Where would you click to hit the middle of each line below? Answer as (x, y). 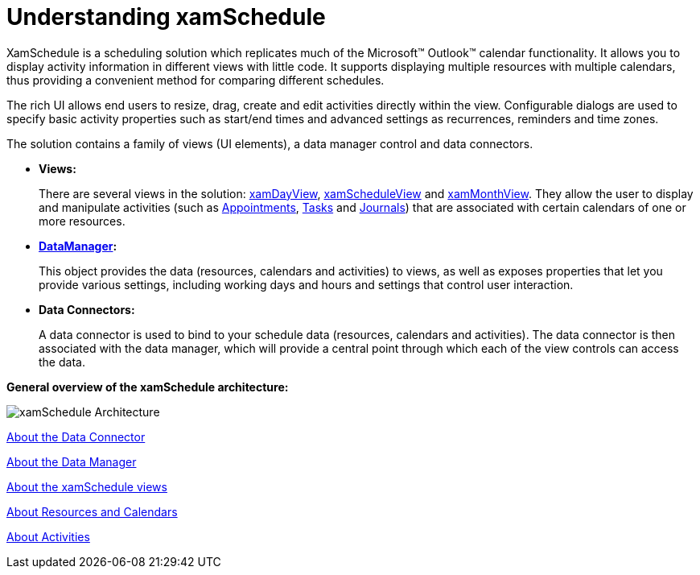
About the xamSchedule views (87, 486)
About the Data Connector (76, 436)
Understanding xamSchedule (166, 17)
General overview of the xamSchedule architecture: (148, 387)
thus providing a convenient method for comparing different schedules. (196, 80)
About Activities (48, 536)
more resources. (82, 221)
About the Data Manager (72, 461)
